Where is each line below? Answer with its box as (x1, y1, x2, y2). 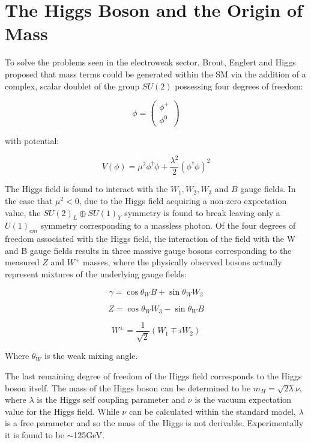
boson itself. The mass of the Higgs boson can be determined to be (5, 381, 251, 394)
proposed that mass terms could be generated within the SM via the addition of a (5, 67, 306, 80)
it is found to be (5, 429, 64, 441)
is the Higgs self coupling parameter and (37, 393, 186, 406)
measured (5, 256, 40, 268)
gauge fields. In (240, 182, 296, 195)
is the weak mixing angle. (44, 349, 138, 362)
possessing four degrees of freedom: (175, 79, 303, 92)
